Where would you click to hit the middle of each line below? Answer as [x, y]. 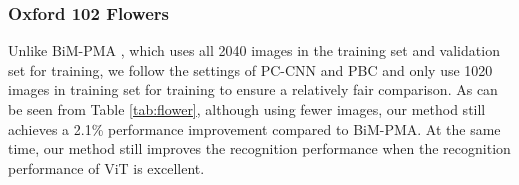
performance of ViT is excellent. [106, 167]
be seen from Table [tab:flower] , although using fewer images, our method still [247, 109]
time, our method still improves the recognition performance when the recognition [259, 148]
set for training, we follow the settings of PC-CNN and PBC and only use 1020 [250, 69]
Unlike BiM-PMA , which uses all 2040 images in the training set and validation [254, 50]
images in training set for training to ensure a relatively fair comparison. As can [253, 89]
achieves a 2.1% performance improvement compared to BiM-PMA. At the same [254, 128]
